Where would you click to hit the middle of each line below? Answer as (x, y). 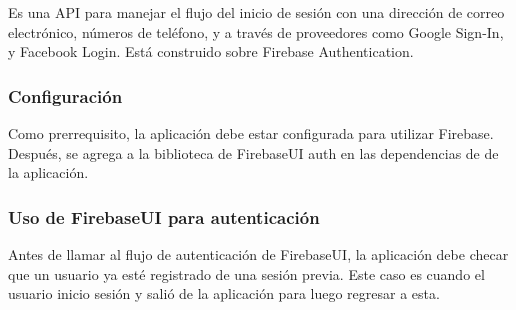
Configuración (65, 95)
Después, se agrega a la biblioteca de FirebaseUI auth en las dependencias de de (253, 152)
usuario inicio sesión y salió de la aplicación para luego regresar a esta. (224, 293)
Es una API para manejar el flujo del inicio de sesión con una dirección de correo (256, 12)
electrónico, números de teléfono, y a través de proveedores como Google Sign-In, (256, 31)
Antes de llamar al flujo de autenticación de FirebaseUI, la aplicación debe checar (258, 254)
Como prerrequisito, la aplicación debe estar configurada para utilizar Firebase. (251, 133)
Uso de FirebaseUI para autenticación (164, 216)
